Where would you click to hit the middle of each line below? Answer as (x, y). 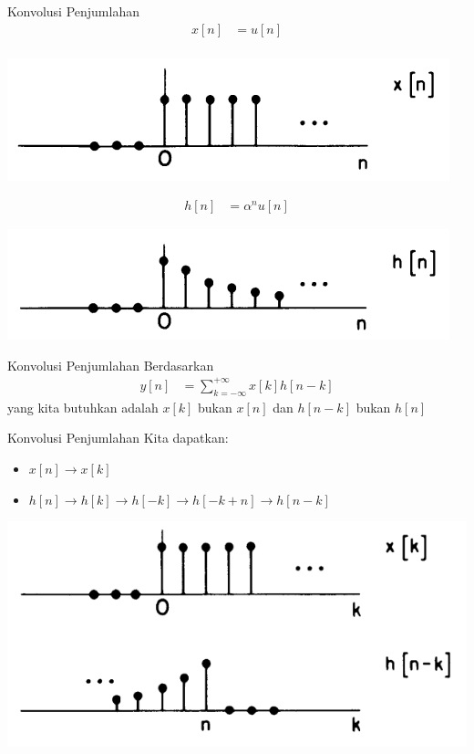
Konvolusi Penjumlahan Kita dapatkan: (118, 438)
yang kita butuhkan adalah (83, 407)
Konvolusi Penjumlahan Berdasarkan (111, 365)
